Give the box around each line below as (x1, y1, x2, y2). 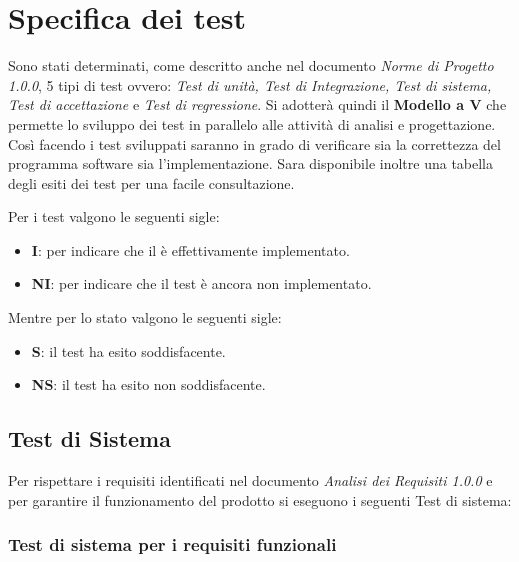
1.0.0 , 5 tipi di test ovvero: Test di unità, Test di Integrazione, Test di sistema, (8, 74, 492, 95)
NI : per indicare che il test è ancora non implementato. (31, 273, 372, 294)
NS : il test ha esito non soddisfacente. (31, 374, 266, 395)
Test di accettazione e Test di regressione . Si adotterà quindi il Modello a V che (8, 94, 507, 115)
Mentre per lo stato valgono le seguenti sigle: (8, 307, 282, 328)
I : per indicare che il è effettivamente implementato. (31, 239, 350, 260)
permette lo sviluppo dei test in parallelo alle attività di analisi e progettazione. (8, 113, 496, 134)
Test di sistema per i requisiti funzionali (8, 532, 337, 557)
